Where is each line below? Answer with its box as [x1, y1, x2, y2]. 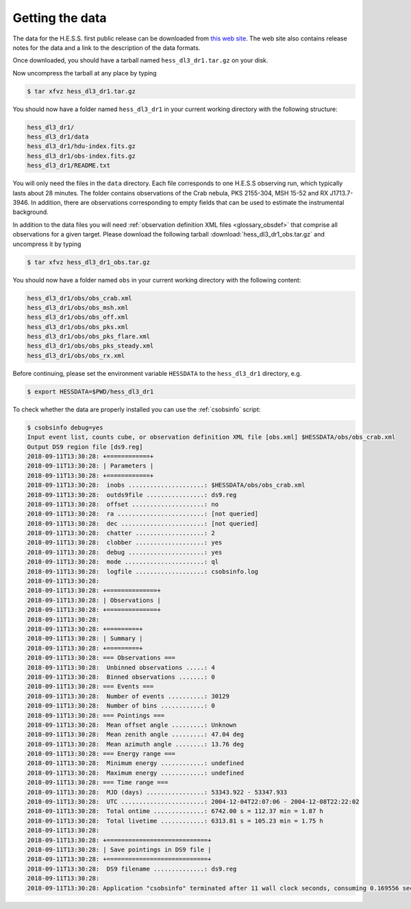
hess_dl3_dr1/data [27, 133, 89, 141]
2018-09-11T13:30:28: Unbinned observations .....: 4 [27, 664, 215, 671]
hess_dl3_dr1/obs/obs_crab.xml [27, 294, 133, 302]
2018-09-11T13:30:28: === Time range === [27, 779, 169, 786]
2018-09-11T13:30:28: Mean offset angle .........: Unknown [27, 720, 237, 729]
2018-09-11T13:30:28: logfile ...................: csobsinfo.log [27, 568, 259, 575]
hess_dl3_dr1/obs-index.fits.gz [27, 151, 136, 160]
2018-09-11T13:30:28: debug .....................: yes [27, 548, 223, 556]
